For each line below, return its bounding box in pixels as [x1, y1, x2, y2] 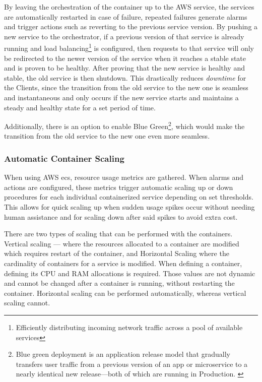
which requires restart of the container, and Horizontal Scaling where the [4, 248, 229, 259]
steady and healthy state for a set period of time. [4, 102, 156, 112]
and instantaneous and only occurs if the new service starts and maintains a [4, 92, 239, 102]
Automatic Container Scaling [4, 152, 124, 164]
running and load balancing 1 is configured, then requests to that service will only [4, 41, 254, 53]
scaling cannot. [4, 297, 50, 308]
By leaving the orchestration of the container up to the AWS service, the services [4, 2, 254, 12]
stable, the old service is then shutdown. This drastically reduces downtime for [4, 72, 246, 83]
